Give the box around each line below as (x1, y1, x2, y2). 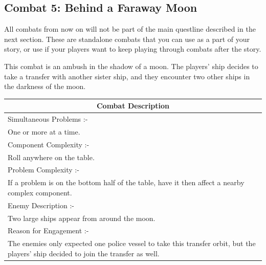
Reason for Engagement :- (8, 225, 89, 236)
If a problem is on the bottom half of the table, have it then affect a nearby (8, 177, 245, 188)
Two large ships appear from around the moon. (8, 212, 156, 223)
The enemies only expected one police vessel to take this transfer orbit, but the (8, 238, 256, 249)
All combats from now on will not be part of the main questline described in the (4, 24, 256, 34)
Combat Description (96, 100, 170, 111)
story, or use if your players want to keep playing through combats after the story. (4, 43, 261, 54)
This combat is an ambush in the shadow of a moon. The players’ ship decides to (4, 60, 258, 71)
